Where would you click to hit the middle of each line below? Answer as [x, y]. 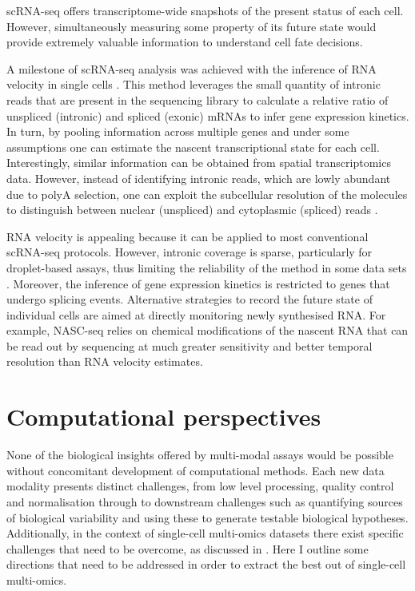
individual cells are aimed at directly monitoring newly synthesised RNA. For [196, 314]
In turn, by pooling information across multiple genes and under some [178, 131]
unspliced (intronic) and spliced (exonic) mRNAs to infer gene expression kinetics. [208, 115]
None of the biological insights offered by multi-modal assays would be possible [200, 455]
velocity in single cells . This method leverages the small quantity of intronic [194, 84]
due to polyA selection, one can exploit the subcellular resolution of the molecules [207, 194]
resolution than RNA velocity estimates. [105, 361]
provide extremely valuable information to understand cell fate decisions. [185, 42]
